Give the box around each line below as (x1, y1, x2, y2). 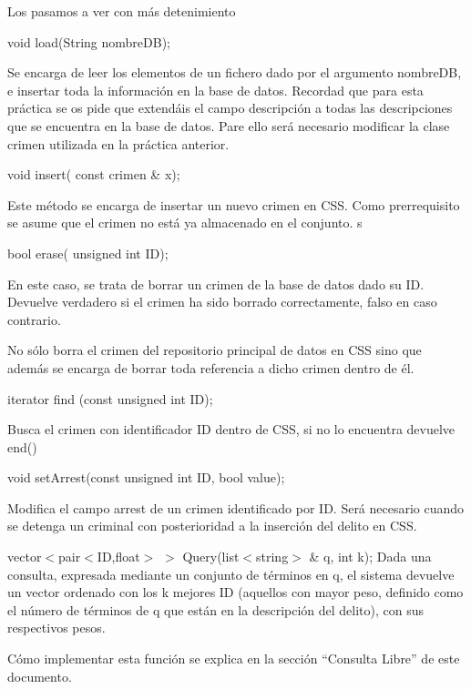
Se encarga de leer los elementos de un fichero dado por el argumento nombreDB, (7, 63, 462, 82)
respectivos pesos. (7, 618, 106, 637)
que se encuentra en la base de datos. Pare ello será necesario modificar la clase (7, 116, 450, 135)
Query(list (182, 547, 240, 566)
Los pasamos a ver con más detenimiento (7, 2, 236, 20)
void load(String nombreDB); (7, 32, 171, 51)
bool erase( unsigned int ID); (7, 243, 169, 262)
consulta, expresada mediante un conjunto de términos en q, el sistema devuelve (7, 564, 455, 583)
